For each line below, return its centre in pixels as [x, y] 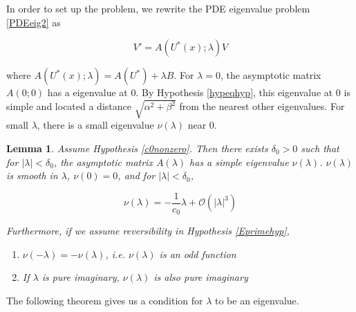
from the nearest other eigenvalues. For [262, 106]
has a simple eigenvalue [239, 162]
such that [320, 148]
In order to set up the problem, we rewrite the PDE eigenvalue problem [158, 8]
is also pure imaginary [201, 277]
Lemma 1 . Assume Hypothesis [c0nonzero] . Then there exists [137, 148]
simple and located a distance [69, 106]
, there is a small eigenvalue [95, 125]
